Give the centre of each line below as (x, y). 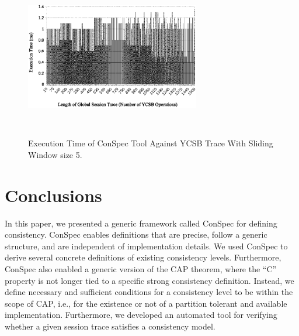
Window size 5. (55, 154)
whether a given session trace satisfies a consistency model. (110, 326)
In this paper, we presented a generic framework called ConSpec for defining (141, 223)
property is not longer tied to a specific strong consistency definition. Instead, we (149, 280)
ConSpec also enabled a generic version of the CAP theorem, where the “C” (141, 269)
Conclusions (53, 195)
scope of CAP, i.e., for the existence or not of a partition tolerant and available (146, 303)
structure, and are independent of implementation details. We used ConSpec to (146, 246)
